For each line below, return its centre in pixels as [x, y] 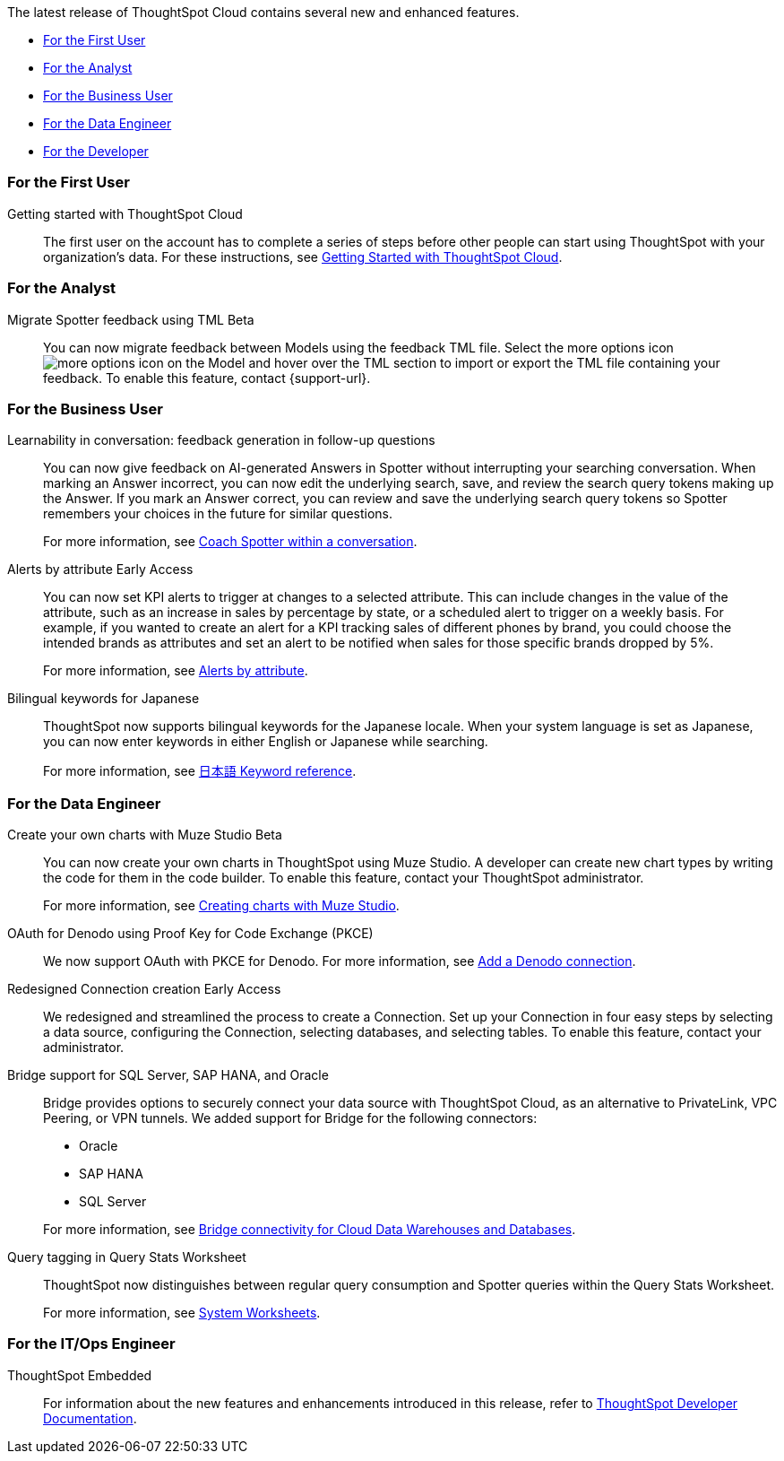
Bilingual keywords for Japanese [103, 699]
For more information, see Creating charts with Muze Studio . [221, 905]
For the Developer [96, 151]
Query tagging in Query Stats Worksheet [127, 1257]
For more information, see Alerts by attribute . [176, 671]
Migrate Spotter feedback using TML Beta [131, 319]
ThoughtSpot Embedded [80, 1375]
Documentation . [90, 1418]
